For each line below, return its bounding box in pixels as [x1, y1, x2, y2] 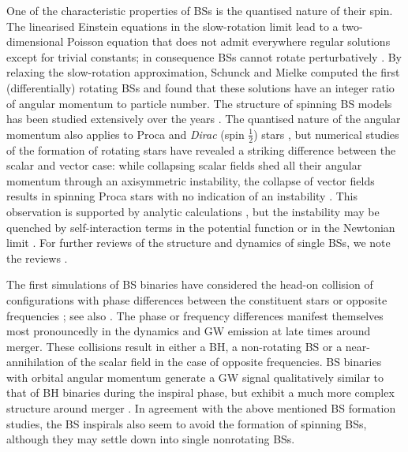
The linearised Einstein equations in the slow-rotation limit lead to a [6, 17, 339, 34]
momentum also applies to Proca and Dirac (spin [6, 125, 245, 142]
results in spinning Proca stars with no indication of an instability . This [6, 188, 358, 204]
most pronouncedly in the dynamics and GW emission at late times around [6, 323, 371, 339]
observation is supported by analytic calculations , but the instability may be [6, 203, 380, 219]
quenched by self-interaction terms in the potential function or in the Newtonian [6, 219, 395, 235]
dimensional [6, 33, 64, 50]
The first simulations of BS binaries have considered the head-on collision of [6, 276, 373, 293]
